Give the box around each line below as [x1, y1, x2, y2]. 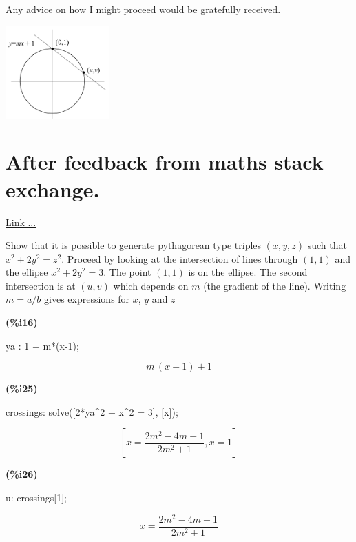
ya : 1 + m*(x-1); [6, 338, 79, 352]
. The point [103, 265, 151, 279]
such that [307, 238, 347, 252]
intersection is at [6, 278, 76, 292]
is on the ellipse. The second [188, 265, 308, 279]
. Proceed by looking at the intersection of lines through [61, 251, 298, 265]
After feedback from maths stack [6, 148, 324, 176]
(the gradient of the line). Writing [203, 278, 346, 292]
